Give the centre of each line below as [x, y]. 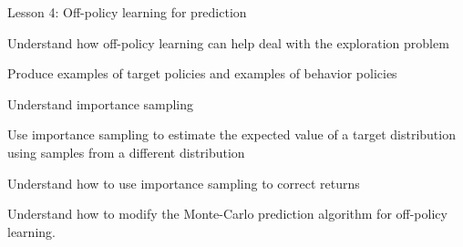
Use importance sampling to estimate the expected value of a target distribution [231, 134]
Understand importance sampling [101, 103]
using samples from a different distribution [126, 152]
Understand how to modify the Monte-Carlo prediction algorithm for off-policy [227, 214]
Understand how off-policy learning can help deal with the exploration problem [228, 42]
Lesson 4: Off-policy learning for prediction [127, 12]
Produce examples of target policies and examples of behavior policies [202, 73]
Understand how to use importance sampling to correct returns [184, 183]
